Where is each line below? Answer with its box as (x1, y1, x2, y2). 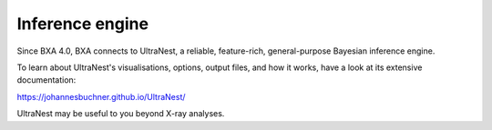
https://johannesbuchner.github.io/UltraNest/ (16, 91, 186, 102)
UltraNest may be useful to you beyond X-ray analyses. (16, 108, 225, 119)
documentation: (16, 75, 77, 85)
